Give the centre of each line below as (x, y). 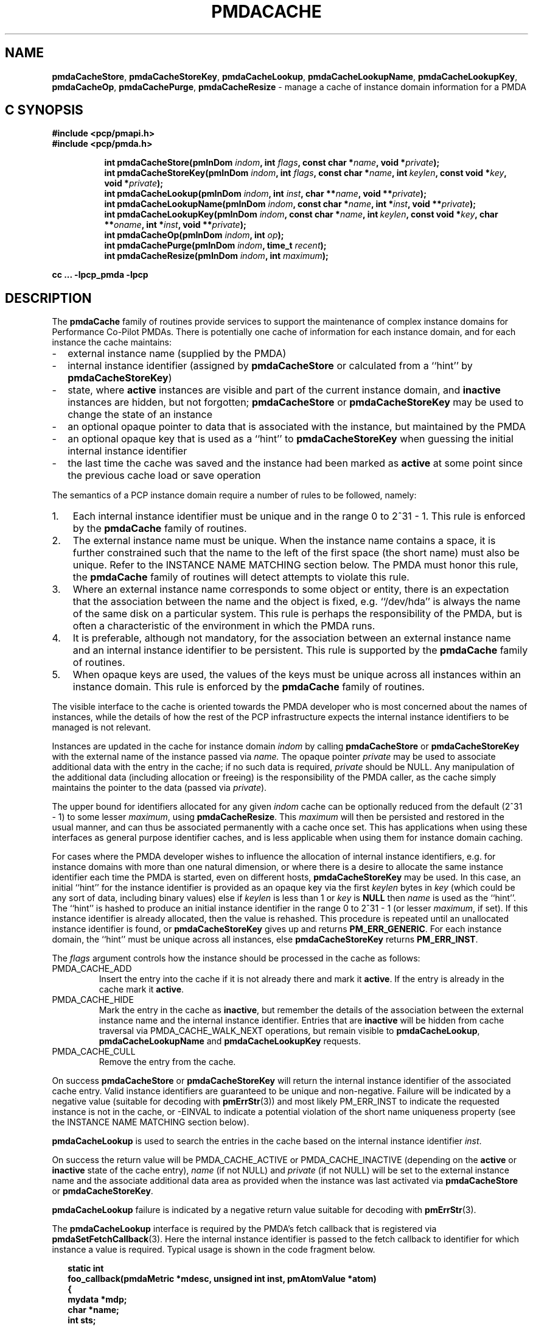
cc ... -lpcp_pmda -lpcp (100, 275)
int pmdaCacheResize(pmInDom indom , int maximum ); (216, 256)
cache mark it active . (141, 989)
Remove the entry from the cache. (167, 1062)
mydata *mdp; (97, 1300)
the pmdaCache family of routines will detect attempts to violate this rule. (241, 577)
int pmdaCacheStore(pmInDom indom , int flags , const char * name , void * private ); (272, 163)
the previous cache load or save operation (164, 476)
